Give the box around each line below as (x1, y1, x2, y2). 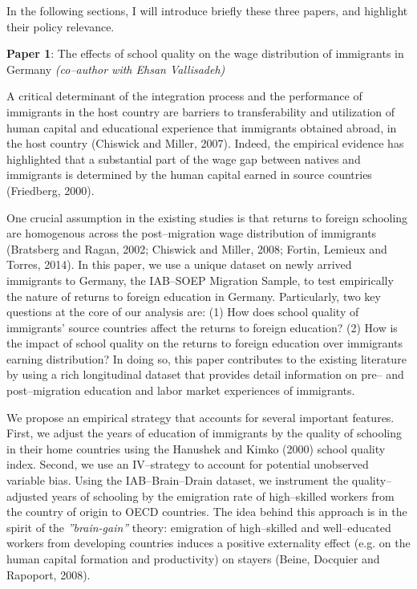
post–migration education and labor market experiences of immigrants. (6, 382, 355, 399)
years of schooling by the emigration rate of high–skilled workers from (51, 487, 395, 504)
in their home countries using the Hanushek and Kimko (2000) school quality (6, 440, 386, 457)
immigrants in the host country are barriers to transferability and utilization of (6, 103, 395, 120)
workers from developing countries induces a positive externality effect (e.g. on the (6, 534, 411, 551)
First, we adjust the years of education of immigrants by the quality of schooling (6, 424, 403, 441)
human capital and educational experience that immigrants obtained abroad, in (6, 119, 397, 136)
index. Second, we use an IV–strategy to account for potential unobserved (6, 456, 369, 473)
